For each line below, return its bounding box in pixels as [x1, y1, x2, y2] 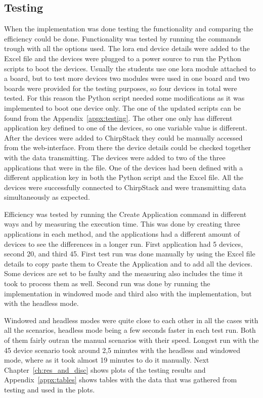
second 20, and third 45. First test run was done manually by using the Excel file [4, 248, 255, 259]
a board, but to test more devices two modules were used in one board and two [4, 73, 250, 83]
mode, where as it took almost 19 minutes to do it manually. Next [4, 355, 209, 365]
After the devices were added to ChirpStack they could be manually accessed [4, 132, 243, 143]
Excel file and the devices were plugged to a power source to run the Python [4, 53, 241, 63]
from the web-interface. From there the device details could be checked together [4, 142, 251, 153]
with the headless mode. [4, 298, 79, 308]
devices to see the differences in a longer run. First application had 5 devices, [4, 238, 243, 249]
